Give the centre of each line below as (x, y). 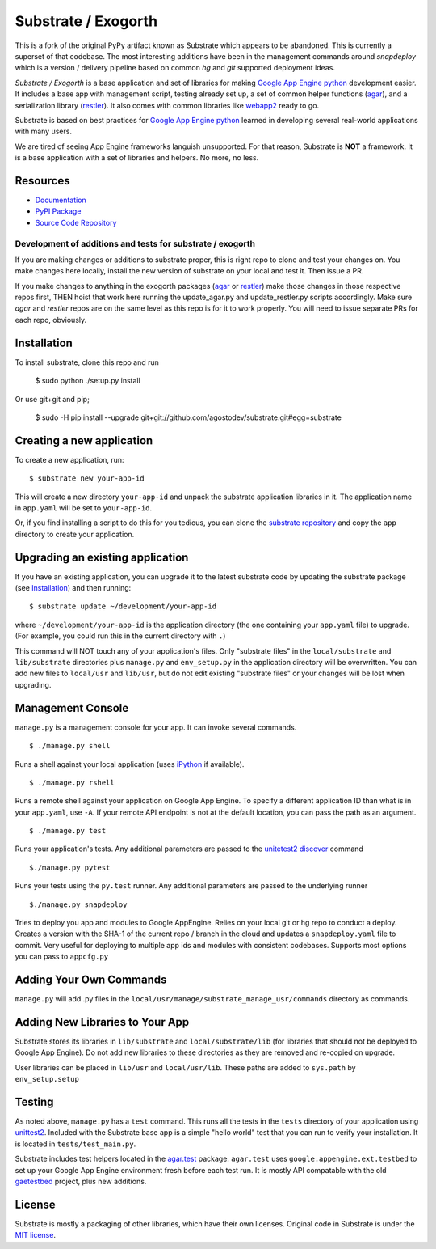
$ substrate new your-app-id (87, 478)
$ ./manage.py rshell (72, 782)
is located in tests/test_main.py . (75, 1144)
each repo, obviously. (51, 320)
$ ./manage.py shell (70, 746)
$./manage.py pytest (70, 867)
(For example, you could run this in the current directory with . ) (120, 636)
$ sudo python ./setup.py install (88, 381)
